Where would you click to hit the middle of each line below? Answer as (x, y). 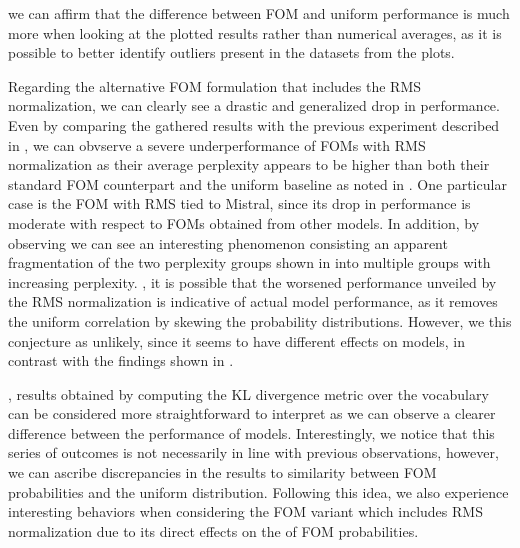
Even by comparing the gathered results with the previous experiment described (254, 124)
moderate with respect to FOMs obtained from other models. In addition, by (244, 222)
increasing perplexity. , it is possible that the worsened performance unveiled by (252, 281)
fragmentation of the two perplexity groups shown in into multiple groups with (249, 262)
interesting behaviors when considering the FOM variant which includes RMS (245, 511)
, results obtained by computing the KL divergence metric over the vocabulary (248, 393)
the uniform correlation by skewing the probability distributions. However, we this (260, 320)
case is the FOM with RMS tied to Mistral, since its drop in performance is (239, 203)
